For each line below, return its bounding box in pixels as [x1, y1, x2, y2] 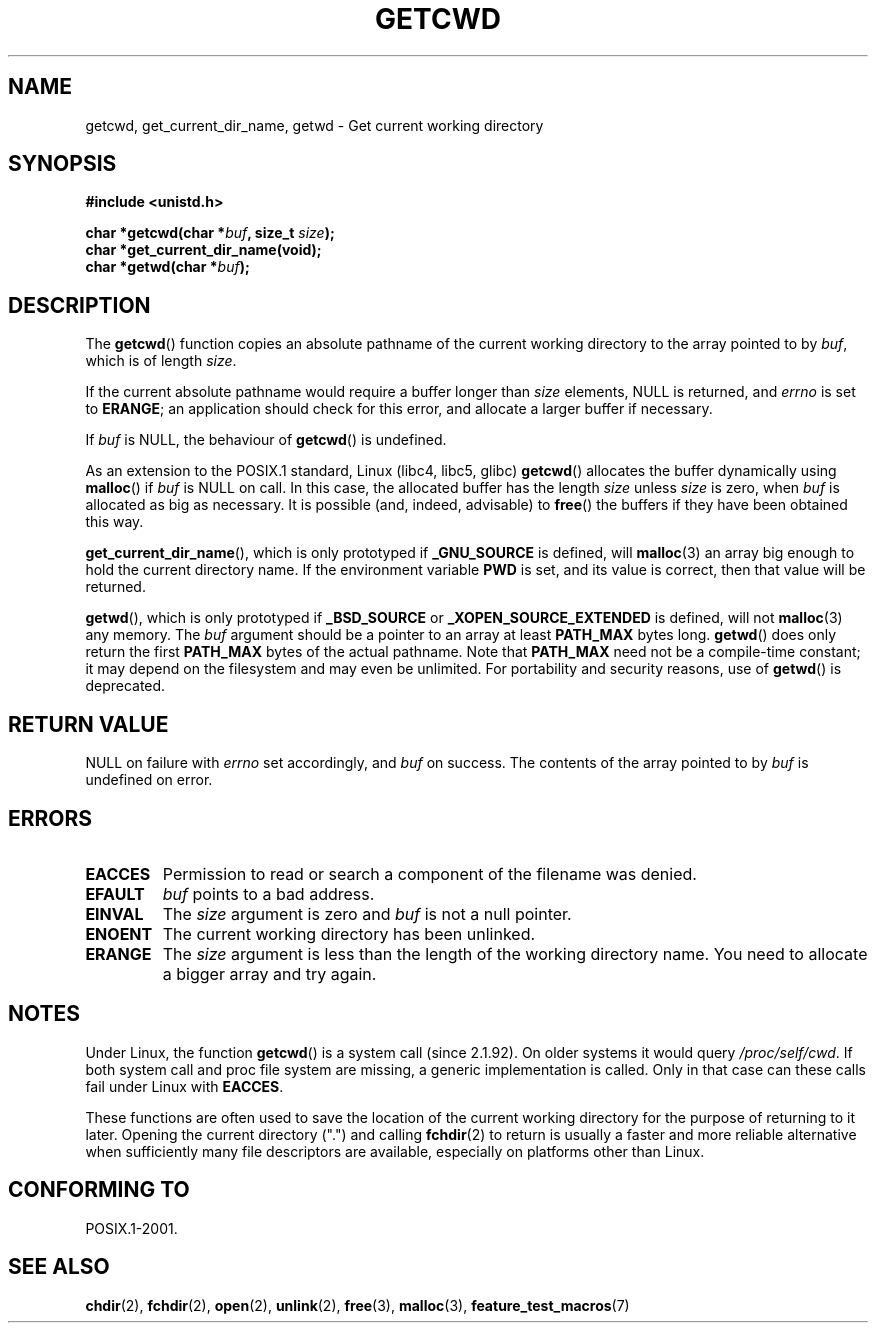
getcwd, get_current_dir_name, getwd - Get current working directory [85, 116, 544, 134]
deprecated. [85, 677, 166, 695]
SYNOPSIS [8, 151, 117, 177]
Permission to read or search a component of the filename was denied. [162, 863, 697, 884]
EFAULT [85, 883, 145, 904]
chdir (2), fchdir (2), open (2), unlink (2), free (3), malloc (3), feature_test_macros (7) [85, 1296, 630, 1314]
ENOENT [85, 923, 153, 944]
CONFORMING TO [8, 1177, 190, 1203]
